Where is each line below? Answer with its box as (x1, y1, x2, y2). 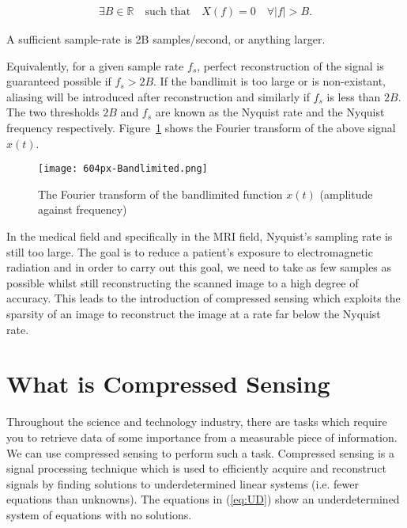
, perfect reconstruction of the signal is (197, 57, 384, 74)
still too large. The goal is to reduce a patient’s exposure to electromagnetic (6, 243, 373, 260)
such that (145, 6, 191, 18)
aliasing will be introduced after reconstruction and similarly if (6, 88, 310, 104)
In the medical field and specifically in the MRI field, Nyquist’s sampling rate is (6, 228, 393, 245)
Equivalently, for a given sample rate (6, 57, 184, 74)
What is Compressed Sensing (6, 367, 330, 400)
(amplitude (319, 185, 373, 202)
